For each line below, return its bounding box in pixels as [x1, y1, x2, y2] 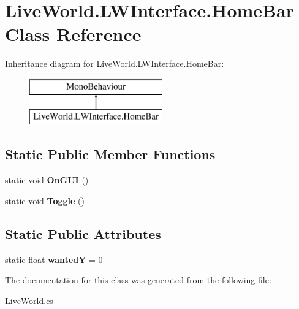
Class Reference [5, 21, 142, 47]
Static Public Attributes [5, 224, 161, 243]
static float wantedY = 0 [5, 253, 103, 265]
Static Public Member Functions [5, 145, 216, 164]
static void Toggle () [5, 194, 85, 207]
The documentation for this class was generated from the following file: [5, 273, 271, 286]
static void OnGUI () [5, 174, 89, 186]
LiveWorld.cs [5, 294, 53, 307]
